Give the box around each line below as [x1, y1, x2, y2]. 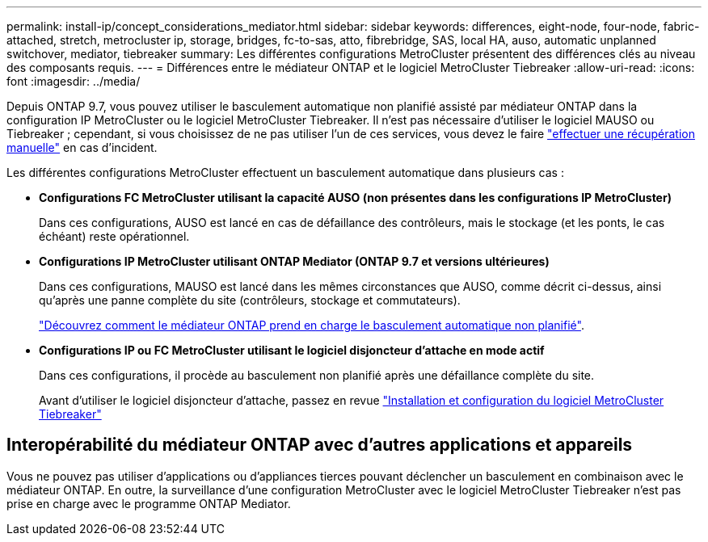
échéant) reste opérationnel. [39, 229, 190, 243]
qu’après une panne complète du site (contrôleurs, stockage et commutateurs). [39, 293, 461, 307]
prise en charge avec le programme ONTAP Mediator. [6, 496, 291, 510]
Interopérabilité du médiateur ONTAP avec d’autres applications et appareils [6, 435, 633, 456]
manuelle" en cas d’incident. [6, 141, 158, 154]
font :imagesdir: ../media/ [6, 74, 141, 88]
